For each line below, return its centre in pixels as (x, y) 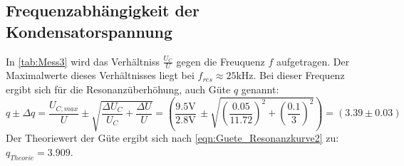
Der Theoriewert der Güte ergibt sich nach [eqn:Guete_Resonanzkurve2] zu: (172, 138)
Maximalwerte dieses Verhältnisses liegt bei (100, 75)
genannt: (260, 89)
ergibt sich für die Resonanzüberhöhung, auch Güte (118, 89)
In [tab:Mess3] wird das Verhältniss (83, 61)
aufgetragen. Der (313, 61)
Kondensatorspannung (89, 31)
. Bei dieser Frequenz (299, 75)
